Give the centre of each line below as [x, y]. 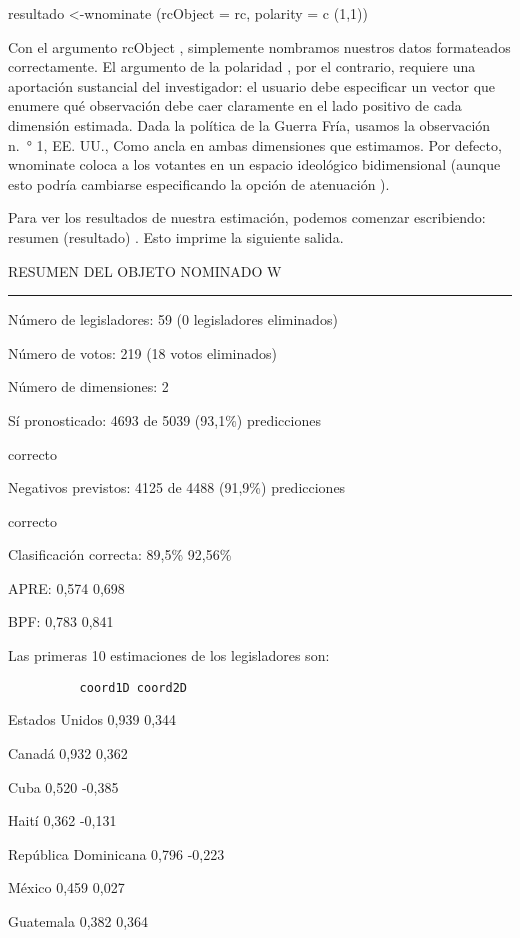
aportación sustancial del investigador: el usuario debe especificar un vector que [252, 85]
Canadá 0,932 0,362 [68, 752]
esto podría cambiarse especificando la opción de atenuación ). [199, 183]
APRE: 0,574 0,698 [66, 587]
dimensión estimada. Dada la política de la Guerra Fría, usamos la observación [249, 124]
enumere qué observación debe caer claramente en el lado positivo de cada [235, 105]
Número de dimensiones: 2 [88, 386]
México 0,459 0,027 [66, 887]
